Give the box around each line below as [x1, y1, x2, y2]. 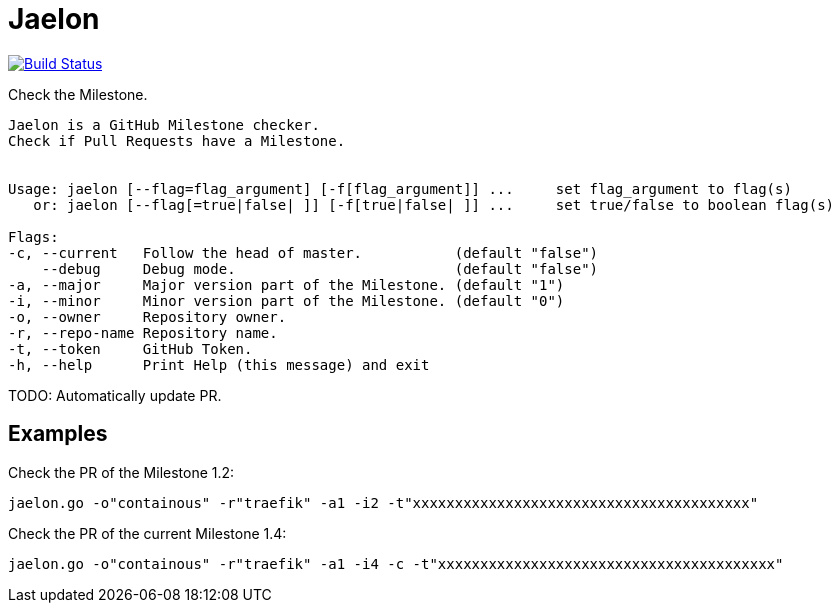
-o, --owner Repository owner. [8, 308, 287, 325]
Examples [8, 421, 108, 447]
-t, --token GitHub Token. [8, 340, 253, 357]
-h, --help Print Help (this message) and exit [8, 356, 430, 373]
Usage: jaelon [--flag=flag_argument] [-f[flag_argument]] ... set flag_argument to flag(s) [8, 180, 792, 197]
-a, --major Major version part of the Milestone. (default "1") [8, 276, 565, 293]
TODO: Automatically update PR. [8, 386, 222, 404]
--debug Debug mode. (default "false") [41, 260, 599, 277]
